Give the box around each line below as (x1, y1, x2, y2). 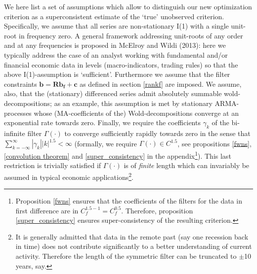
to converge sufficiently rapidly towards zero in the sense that (64, 128, 251, 138)
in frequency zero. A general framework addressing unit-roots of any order (18, 30, 243, 40)
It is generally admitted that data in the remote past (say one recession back (15, 231, 249, 241)
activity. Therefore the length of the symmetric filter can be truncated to (15, 251, 237, 261)
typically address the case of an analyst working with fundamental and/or (4, 49, 228, 60)
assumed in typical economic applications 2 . (4, 170, 133, 182)
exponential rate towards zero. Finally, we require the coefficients (4, 117, 201, 128)
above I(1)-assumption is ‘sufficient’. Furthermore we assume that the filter (4, 69, 230, 79)
